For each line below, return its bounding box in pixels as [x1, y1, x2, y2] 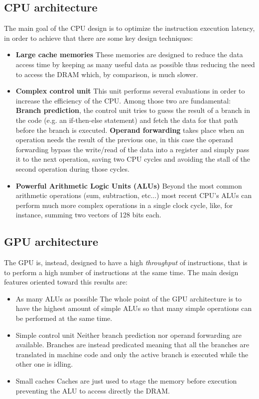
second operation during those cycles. [15, 163, 129, 174]
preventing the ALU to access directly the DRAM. [15, 385, 170, 396]
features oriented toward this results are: [4, 277, 128, 287]
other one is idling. [15, 359, 73, 369]
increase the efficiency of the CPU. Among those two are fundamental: [15, 95, 231, 105]
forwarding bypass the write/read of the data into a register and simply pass [15, 144, 250, 154]
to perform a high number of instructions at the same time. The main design [4, 267, 239, 277]
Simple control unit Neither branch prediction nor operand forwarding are [15, 329, 242, 340]
